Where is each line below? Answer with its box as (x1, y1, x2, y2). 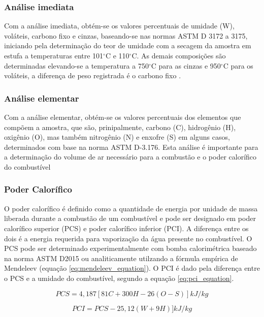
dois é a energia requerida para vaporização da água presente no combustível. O (4, 233, 252, 243)
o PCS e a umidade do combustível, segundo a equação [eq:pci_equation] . (4, 272, 234, 283)
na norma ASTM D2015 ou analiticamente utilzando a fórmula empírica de (4, 252, 238, 263)
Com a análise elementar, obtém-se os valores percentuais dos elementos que (4, 112, 241, 122)
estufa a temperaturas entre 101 (4, 50, 104, 60)
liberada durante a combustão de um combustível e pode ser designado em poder (4, 213, 256, 224)
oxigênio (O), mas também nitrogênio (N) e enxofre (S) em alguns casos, (4, 132, 230, 142)
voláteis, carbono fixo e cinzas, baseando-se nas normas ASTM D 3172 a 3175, (4, 30, 248, 41)
